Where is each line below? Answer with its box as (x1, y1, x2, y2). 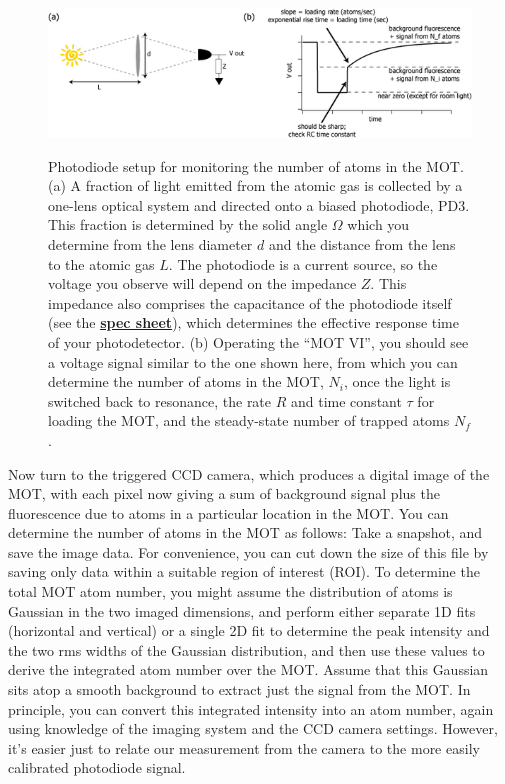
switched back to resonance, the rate (48, 390, 272, 411)
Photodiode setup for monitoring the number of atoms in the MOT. (48, 155, 464, 176)
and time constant (291, 390, 402, 411)
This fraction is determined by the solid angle (48, 214, 328, 235)
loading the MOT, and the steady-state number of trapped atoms (48, 410, 450, 431)
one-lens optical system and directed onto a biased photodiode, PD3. (48, 194, 470, 215)
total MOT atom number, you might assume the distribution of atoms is (8, 581, 453, 602)
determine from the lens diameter (48, 233, 253, 254)
